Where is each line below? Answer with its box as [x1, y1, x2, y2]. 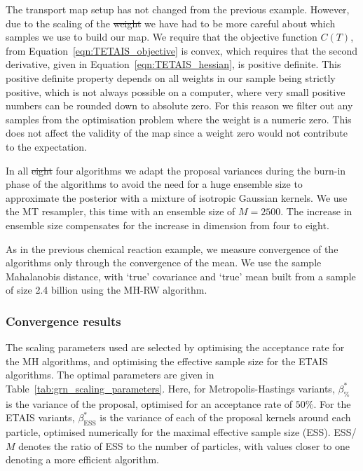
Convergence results [6, 312, 121, 329]
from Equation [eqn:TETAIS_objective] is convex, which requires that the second [6, 43, 358, 57]
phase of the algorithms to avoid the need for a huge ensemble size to [6, 177, 303, 191]
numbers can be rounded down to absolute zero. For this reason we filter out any [6, 98, 353, 113]
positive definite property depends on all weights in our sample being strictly [6, 70, 336, 85]
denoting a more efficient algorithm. [6, 452, 160, 467]
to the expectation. [6, 139, 87, 153]
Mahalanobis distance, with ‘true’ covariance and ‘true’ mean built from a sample [6, 268, 356, 283]
